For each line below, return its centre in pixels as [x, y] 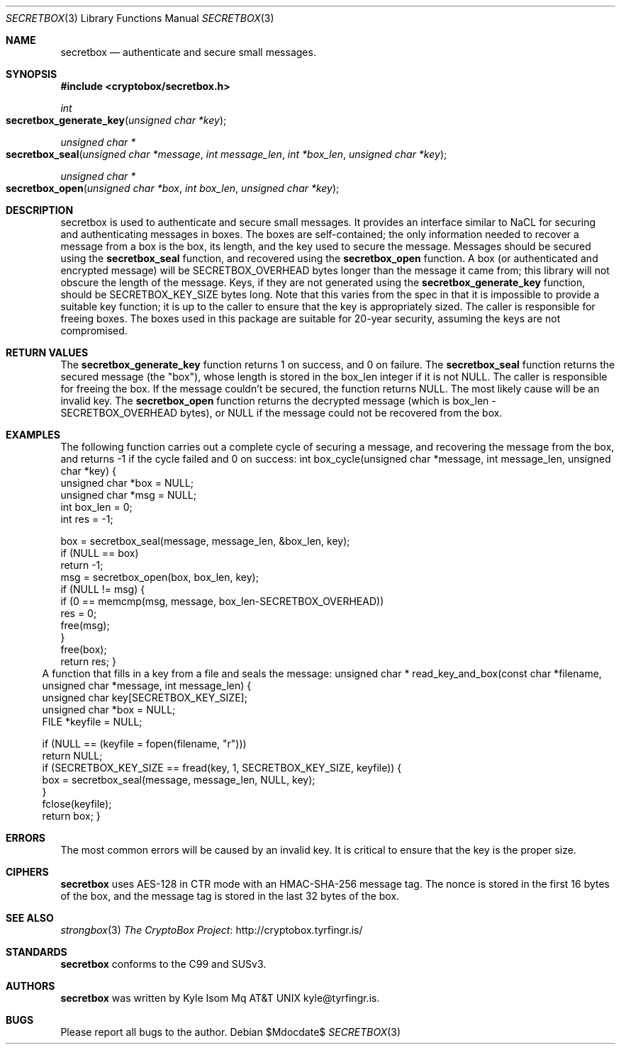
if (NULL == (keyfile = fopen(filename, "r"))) [144, 744]
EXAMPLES [33, 435]
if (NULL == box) [100, 553]
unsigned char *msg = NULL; [129, 495]
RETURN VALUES [47, 352]
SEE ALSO [30, 918]
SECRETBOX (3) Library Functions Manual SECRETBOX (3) [140, 18]
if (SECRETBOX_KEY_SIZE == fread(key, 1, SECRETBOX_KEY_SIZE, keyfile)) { [222, 768]
